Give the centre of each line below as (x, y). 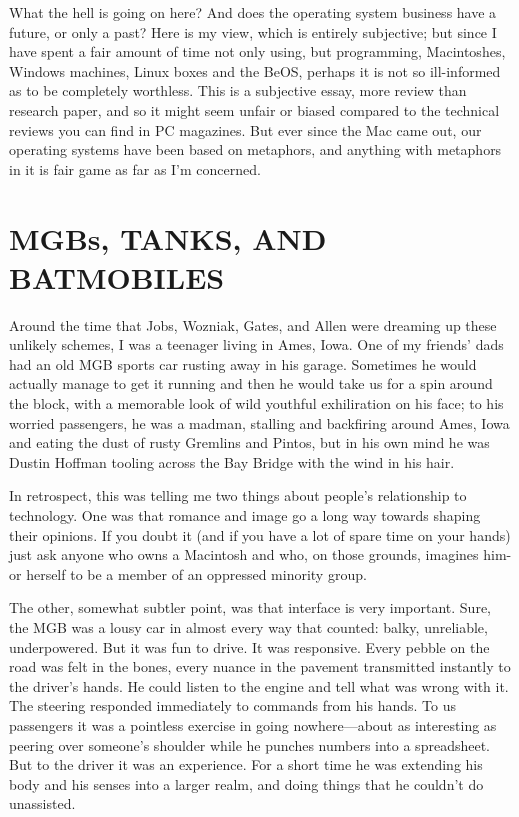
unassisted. (42, 803)
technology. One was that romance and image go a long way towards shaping (245, 515)
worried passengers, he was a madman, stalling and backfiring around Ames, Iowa (259, 422)
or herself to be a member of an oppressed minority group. (188, 573)
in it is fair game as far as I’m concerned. (135, 168)
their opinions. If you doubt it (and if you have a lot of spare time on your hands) (260, 534)
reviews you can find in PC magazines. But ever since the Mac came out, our (245, 129)
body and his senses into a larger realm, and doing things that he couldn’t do (246, 783)
